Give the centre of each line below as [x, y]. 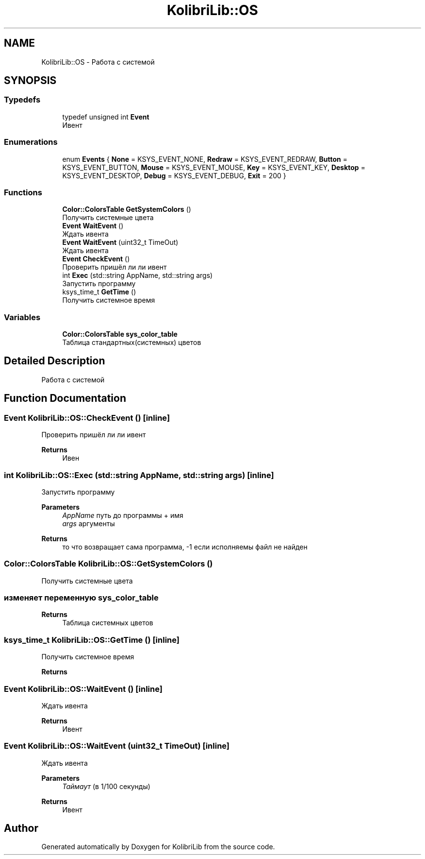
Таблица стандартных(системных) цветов [132, 343]
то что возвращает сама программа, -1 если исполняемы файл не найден [185, 547]
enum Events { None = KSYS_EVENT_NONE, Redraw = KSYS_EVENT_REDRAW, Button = [205, 159]
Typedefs [22, 100]
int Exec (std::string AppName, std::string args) [138, 275]
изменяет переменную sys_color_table [81, 598]
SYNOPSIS [30, 81]
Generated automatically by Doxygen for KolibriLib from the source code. [158, 847]
